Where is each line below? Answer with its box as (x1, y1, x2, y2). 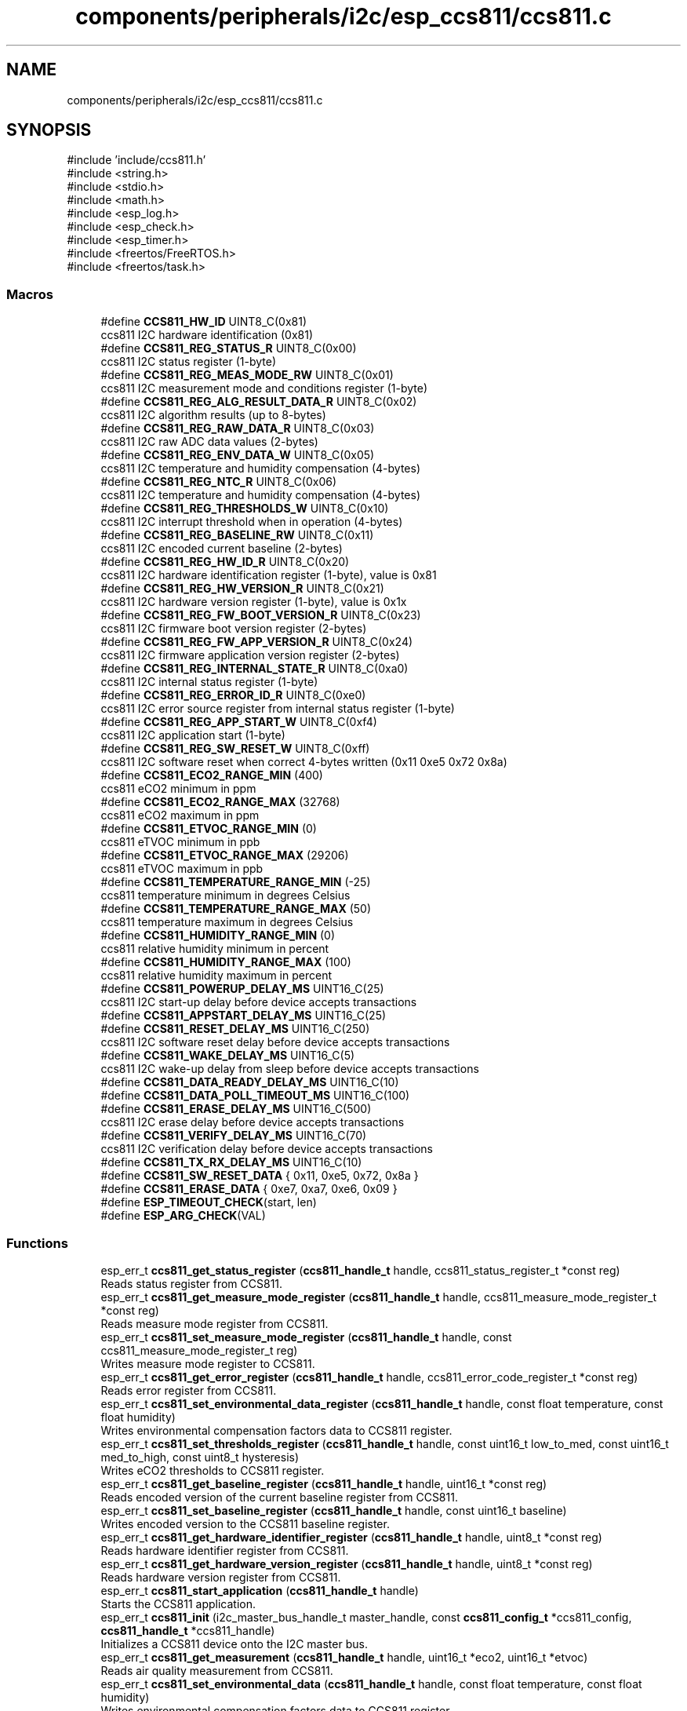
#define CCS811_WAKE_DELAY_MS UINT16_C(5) (100, 1049, 355, 1063)
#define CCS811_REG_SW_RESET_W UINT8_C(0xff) (100, 742, 370, 756)
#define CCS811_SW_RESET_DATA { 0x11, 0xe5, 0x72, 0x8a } (100, 1169, 419, 1183)
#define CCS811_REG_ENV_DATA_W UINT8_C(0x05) (100, 448, 375, 462)
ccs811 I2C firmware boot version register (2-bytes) (100, 622, 367, 636)
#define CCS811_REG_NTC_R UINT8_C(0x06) (100, 475, 337, 489)
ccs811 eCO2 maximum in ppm (100, 808, 260, 823)
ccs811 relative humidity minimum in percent (100, 942, 329, 956)
